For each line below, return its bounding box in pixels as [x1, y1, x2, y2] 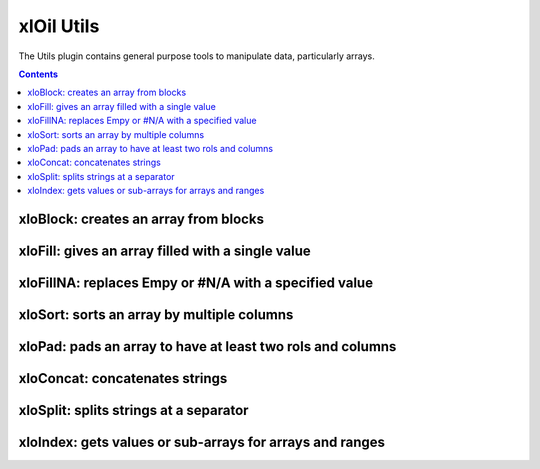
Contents [18, 68, 59, 80]
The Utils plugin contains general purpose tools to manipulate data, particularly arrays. [18, 50, 375, 62]
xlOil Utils [18, 15, 100, 37]
